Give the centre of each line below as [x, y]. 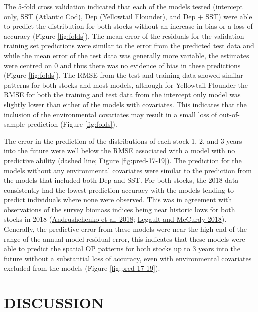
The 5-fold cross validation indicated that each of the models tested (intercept [123, 6]
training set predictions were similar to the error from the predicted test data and [129, 46]
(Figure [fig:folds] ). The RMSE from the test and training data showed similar [124, 75]
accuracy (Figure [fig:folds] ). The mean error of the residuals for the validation [124, 36]
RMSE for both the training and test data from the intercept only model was [122, 95]
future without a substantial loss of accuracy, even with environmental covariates [128, 258]
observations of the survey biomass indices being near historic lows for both [120, 209]
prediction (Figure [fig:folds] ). [72, 124]
